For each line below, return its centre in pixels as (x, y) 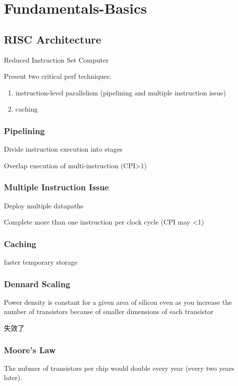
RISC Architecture (53, 39)
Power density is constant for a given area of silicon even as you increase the (118, 302)
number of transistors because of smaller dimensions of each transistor (109, 311)
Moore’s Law (30, 350)
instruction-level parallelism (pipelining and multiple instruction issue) (121, 92)
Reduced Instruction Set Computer (56, 59)
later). (13, 377)
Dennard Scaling (37, 284)
